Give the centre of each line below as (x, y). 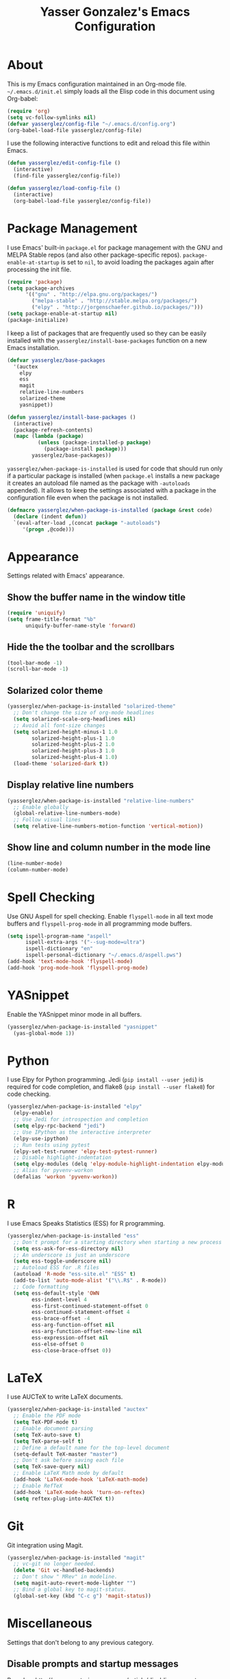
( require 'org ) (29, 111)
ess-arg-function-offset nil (73, 1325)
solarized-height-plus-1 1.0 (73, 738)
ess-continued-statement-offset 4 (81, 1313)
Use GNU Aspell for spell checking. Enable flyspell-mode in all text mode (110, 916)
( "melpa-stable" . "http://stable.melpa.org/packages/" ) (114, 301)
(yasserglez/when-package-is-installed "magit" (76, 1558)
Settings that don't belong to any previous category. (80, 1642)
